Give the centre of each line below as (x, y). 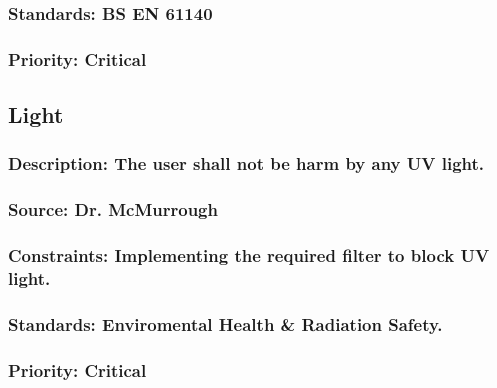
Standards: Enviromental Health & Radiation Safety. (225, 323)
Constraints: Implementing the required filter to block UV (249, 255)
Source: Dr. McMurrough (113, 209)
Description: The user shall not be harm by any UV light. (246, 163)
